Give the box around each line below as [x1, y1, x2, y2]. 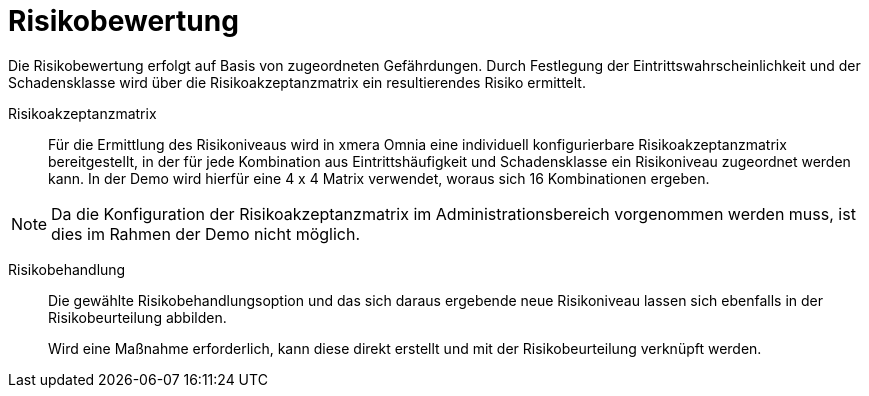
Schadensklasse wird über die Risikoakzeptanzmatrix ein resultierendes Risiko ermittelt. [8, 73, 586, 91]
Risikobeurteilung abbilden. [48, 308, 227, 326]
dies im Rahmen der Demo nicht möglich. [51, 223, 361, 244]
